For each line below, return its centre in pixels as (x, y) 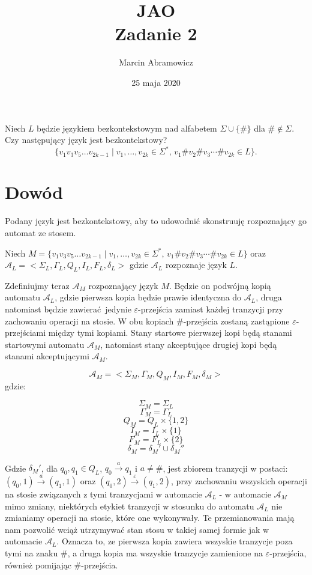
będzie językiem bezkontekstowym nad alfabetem (127, 128)
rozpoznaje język (196, 265)
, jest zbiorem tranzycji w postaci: (225, 468)
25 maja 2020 (156, 82)
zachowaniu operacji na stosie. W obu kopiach (89, 321)
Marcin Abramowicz (156, 62)
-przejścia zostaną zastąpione (236, 321)
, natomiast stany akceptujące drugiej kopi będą (189, 344)
